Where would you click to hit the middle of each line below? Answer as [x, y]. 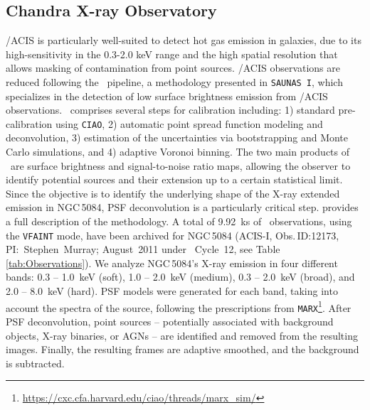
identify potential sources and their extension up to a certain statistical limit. [174, 179]
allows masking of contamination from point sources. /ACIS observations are [173, 68]
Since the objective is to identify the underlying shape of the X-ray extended [173, 193]
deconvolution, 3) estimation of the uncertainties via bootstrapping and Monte [177, 137]
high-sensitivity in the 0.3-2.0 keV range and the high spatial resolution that [172, 54]
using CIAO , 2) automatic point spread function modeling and [189, 123]
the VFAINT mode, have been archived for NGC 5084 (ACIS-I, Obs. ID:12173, [173, 235]
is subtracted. [35, 363]
